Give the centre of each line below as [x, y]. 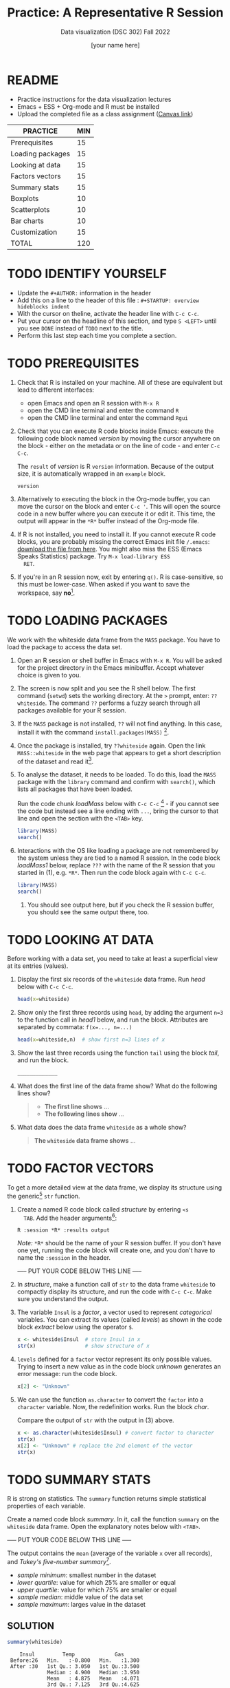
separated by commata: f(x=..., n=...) [74, 1027]
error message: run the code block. [67, 1374]
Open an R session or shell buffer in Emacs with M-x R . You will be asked [119, 661]
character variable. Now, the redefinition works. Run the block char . [113, 1406]
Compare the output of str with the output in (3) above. [95, 1420]
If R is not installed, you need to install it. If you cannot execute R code [116, 534]
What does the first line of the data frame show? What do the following [117, 1086]
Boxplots [25, 198]
